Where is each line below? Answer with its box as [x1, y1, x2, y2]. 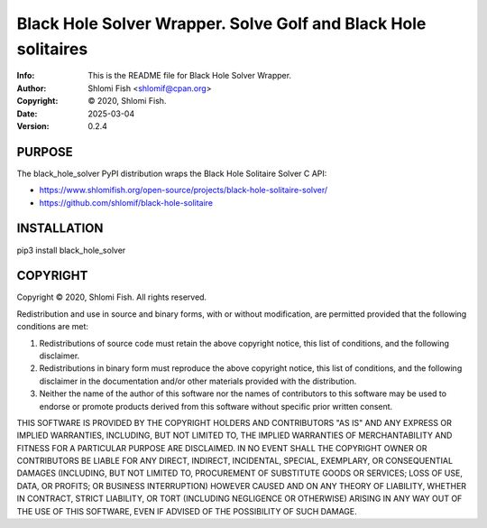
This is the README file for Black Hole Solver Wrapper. [87, 70, 292, 81]
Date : [16, 108, 38, 119]
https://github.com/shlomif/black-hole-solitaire [39, 197, 214, 208]
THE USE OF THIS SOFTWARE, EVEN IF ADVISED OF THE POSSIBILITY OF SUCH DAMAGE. [16, 505, 358, 516]
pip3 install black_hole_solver [16, 245, 126, 255]
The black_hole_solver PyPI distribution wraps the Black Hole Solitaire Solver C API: [16, 168, 327, 179]
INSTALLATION [16, 221, 104, 236]
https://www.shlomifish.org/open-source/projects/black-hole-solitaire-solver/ [39, 185, 328, 196]
